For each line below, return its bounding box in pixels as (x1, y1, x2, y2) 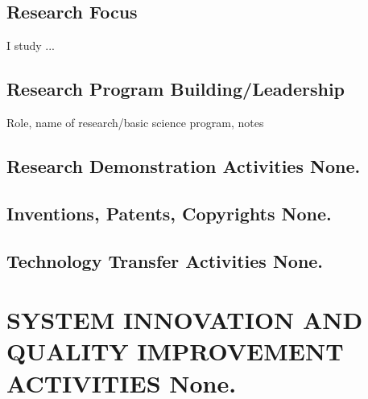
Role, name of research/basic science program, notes (6, 114, 264, 130)
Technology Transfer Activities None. (6, 248, 324, 273)
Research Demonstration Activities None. (6, 153, 361, 178)
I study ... (6, 37, 55, 54)
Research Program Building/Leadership (6, 76, 345, 101)
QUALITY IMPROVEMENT (6, 335, 344, 368)
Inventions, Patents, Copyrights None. (6, 200, 332, 225)
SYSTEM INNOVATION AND (6, 303, 363, 336)
